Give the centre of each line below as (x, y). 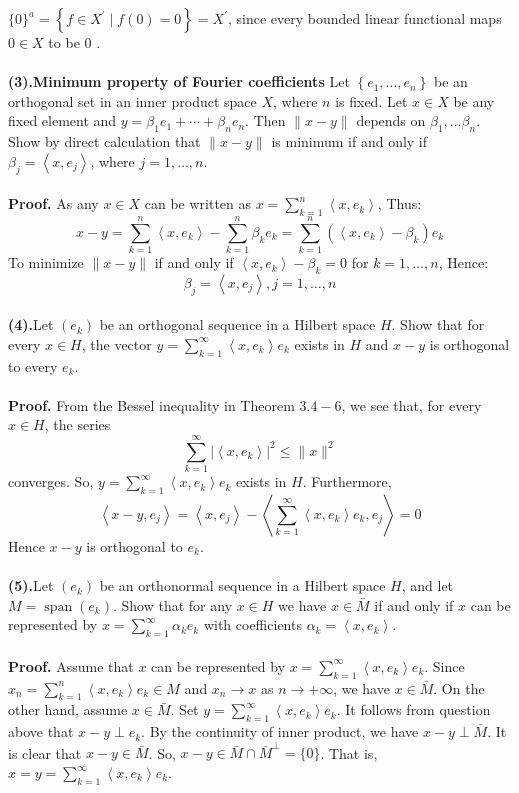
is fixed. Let (371, 100)
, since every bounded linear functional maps (365, 18)
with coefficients (252, 624)
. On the (459, 687)
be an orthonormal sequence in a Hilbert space (242, 585)
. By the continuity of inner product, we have (280, 731)
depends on (391, 120)
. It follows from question (413, 709)
